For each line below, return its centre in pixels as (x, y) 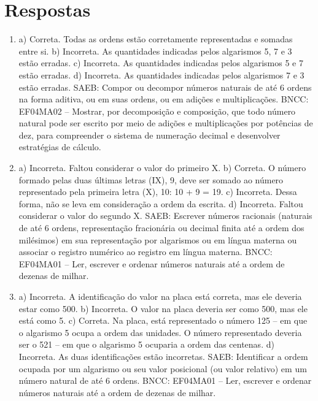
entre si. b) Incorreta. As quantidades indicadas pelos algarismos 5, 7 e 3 (155, 51)
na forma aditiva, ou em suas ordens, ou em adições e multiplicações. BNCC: (164, 99)
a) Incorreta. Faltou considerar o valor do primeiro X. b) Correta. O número (162, 168)
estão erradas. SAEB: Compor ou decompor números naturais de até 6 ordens (165, 87)
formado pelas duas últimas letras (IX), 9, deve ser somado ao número (151, 179)
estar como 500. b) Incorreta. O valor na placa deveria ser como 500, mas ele (163, 308)
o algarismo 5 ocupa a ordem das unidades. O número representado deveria (160, 332)
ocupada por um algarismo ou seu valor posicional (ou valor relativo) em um (163, 368)
